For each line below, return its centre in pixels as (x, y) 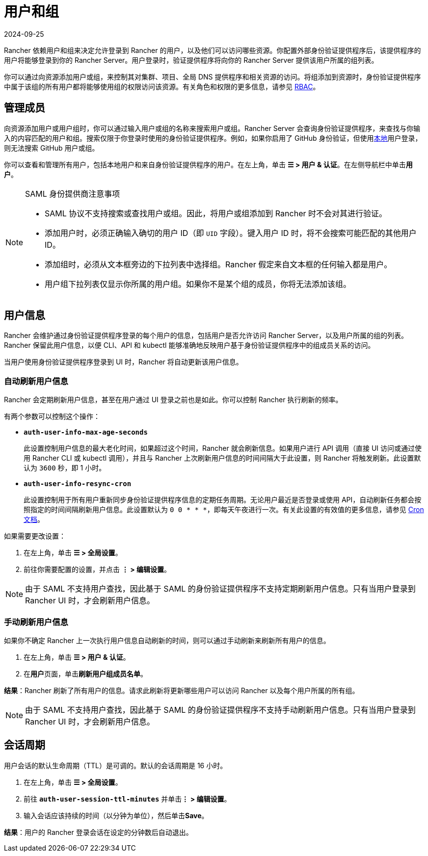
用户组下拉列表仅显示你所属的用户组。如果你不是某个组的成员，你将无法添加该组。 (198, 284)
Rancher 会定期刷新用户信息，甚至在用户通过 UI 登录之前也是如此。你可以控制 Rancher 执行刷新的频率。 (173, 400)
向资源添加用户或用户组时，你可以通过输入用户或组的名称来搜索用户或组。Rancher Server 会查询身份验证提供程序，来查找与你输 (212, 128)
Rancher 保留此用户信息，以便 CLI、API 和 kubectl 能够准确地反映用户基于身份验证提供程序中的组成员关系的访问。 (189, 345)
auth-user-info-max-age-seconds (86, 432)
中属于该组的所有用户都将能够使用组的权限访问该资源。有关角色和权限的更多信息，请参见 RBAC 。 (162, 86)
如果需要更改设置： (35, 536)
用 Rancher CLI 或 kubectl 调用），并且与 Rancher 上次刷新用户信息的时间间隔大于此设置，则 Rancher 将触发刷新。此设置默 (222, 458)
